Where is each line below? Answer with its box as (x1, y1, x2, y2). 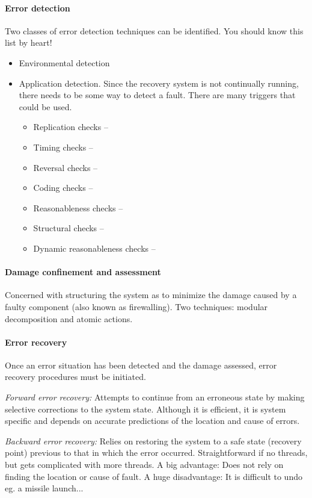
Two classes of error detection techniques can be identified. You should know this (5, 24, 304, 37)
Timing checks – (33, 140, 93, 153)
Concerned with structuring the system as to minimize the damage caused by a (5, 288, 297, 301)
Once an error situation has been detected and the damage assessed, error (5, 358, 277, 371)
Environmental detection (19, 56, 110, 69)
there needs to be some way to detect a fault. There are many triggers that (19, 89, 296, 101)
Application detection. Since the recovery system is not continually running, (19, 76, 299, 89)
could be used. (19, 100, 72, 113)
